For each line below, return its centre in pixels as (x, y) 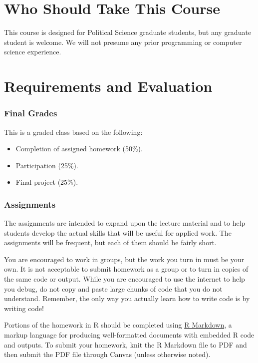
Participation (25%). (47, 165)
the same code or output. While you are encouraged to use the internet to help (125, 279)
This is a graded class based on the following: (73, 132)
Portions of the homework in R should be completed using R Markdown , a (118, 325)
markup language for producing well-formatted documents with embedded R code (129, 335)
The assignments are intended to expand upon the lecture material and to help (125, 223)
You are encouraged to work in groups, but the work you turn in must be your (124, 259)
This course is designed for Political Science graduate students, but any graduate (128, 32)
